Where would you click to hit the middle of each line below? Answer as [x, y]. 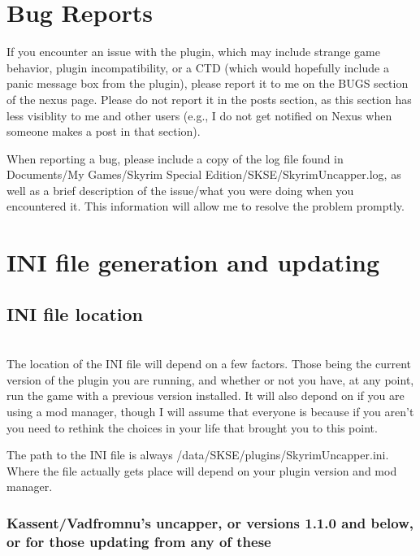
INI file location [75, 313]
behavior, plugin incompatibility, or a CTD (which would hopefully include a [198, 67]
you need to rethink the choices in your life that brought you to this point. [192, 427]
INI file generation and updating [193, 262]
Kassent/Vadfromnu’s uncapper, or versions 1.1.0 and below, [210, 522]
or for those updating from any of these [139, 541]
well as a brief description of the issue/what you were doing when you [180, 190]
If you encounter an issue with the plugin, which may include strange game [193, 52]
